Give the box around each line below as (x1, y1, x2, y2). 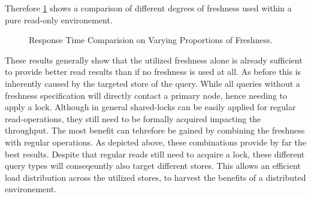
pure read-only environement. (5, 13, 113, 26)
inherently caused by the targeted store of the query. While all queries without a (5, 77, 300, 89)
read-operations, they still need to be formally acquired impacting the (5, 112, 261, 125)
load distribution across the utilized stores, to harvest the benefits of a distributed (5, 171, 306, 183)
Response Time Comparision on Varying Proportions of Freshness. (29, 34, 273, 46)
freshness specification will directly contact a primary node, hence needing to (5, 89, 288, 101)
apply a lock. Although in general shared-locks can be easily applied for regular (5, 101, 296, 113)
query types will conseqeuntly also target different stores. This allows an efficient (5, 159, 301, 172)
